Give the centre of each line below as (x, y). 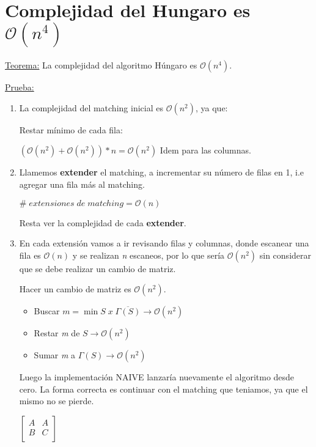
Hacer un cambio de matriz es (75, 289)
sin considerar (285, 255)
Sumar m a (55, 355)
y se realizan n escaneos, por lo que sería (149, 255)
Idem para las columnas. (205, 150)
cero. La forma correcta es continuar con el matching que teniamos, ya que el (164, 389)
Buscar (47, 311)
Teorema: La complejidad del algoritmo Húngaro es (101, 65)
